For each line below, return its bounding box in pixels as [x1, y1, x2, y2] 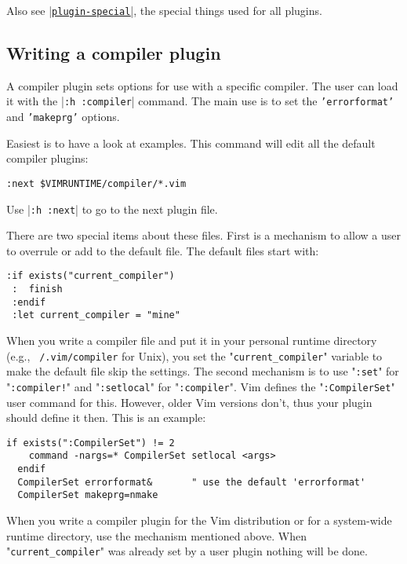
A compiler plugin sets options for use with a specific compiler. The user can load [6, 77, 398, 93]
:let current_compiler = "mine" [12, 309, 180, 321]
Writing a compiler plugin [6, 41, 221, 65]
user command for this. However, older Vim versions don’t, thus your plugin [6, 394, 372, 410]
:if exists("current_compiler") [6, 270, 175, 282]
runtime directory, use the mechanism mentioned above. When [6, 527, 307, 544]
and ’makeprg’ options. [6, 108, 120, 125]
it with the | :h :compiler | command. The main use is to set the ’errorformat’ [6, 93, 394, 109]
